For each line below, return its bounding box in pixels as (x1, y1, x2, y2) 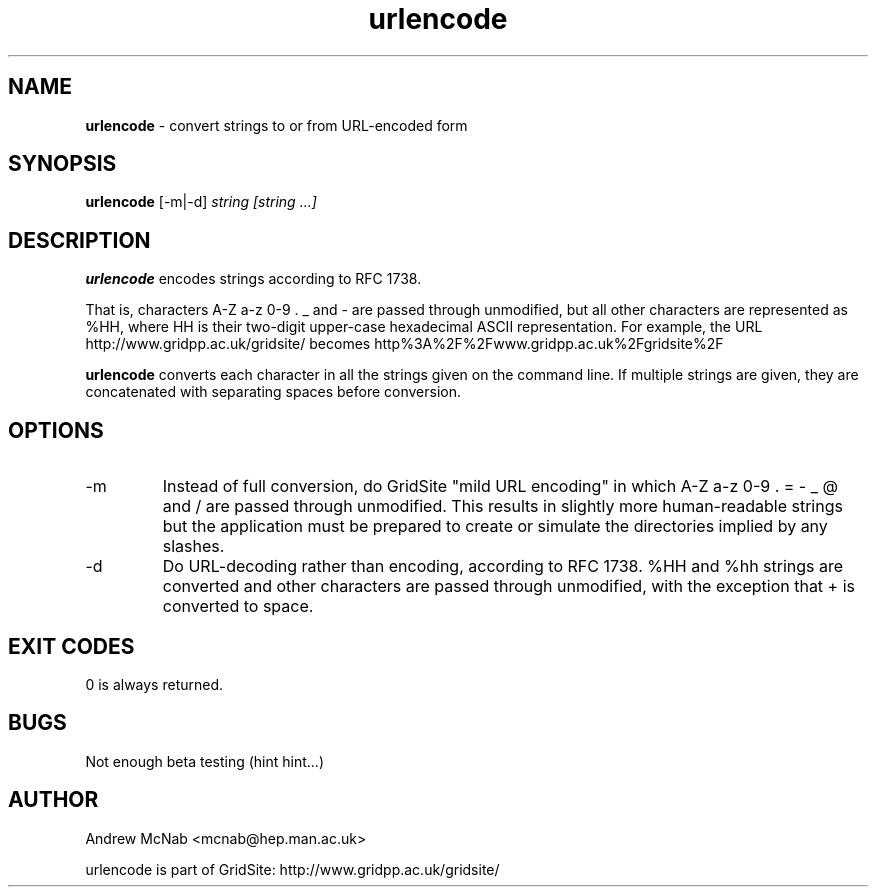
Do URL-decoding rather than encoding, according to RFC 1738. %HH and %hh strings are (162, 556, 844, 577)
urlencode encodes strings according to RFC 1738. (85, 270, 422, 288)
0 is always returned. (85, 675, 224, 693)
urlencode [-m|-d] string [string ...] (85, 193, 317, 211)
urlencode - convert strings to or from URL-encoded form (85, 116, 468, 134)
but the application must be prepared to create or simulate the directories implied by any (162, 516, 828, 537)
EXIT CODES (8, 633, 135, 659)
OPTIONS (8, 417, 104, 443)
